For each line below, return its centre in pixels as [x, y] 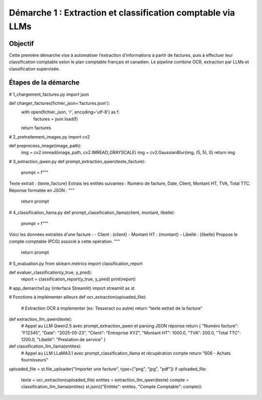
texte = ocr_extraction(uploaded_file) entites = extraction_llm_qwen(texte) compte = [105, 380]
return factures [36, 128]
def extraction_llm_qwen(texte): [41, 319]
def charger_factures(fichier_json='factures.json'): [59, 103]
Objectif [21, 43]
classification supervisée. [34, 69]
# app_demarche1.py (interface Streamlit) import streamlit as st [72, 288]
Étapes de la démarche [44, 83]
